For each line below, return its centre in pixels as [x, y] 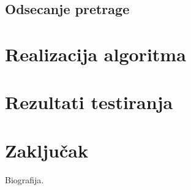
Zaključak [47, 150]
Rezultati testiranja [89, 102]
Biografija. [24, 179]
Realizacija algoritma [95, 54]
